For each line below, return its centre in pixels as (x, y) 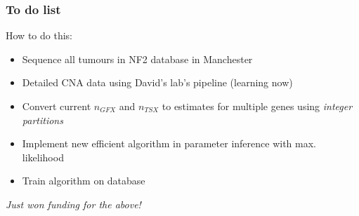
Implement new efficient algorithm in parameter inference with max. (169, 143)
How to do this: (39, 35)
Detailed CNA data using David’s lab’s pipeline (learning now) (157, 82)
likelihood (43, 157)
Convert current (57, 106)
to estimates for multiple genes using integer (257, 106)
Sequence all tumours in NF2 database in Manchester (137, 59)
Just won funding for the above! (73, 204)
